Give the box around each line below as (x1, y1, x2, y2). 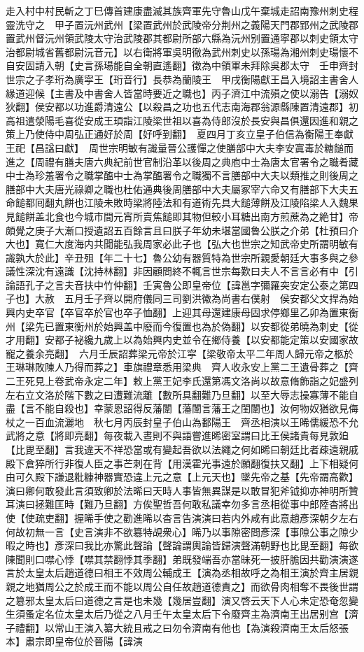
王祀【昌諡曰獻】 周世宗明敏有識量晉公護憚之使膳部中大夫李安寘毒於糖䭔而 (6, 140, 353, 155)
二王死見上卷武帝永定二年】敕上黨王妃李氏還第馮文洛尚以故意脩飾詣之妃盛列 (6, 374, 358, 388)
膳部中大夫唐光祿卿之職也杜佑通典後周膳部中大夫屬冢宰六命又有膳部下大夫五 (6, 181, 358, 196)
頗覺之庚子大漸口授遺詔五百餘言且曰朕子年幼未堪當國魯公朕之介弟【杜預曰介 (6, 222, 358, 237)
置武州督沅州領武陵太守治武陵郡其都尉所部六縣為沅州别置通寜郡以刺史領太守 (6, 31, 358, 45)
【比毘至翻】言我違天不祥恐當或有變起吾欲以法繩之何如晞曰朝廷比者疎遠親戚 (6, 442, 358, 456)
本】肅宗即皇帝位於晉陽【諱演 (6, 634, 143, 649)
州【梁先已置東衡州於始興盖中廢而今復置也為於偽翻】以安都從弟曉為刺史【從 (6, 318, 358, 333)
